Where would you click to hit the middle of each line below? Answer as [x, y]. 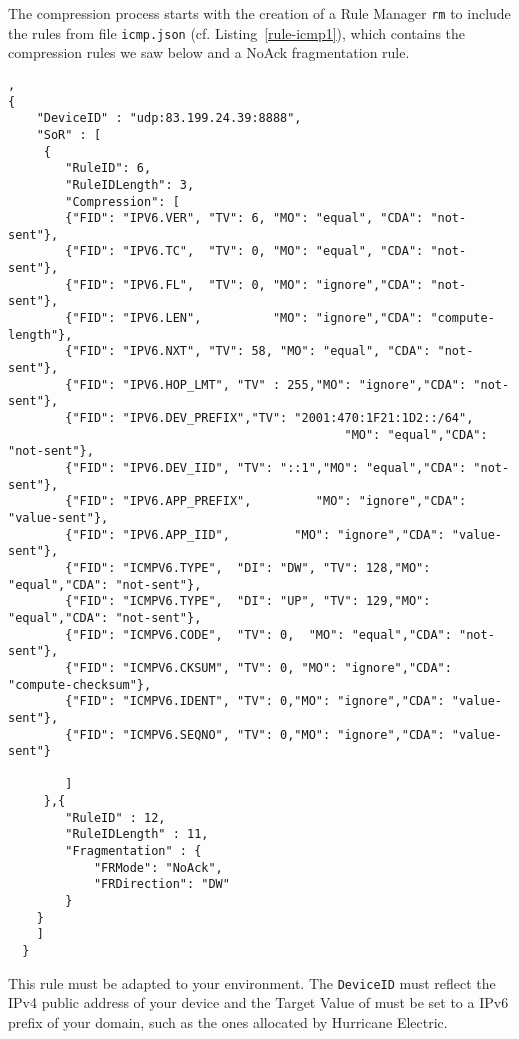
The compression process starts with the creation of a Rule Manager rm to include [259, 13]
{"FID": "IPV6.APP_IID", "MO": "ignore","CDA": [255, 534]
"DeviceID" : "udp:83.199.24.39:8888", [169, 118]
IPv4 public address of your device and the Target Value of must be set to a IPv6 [258, 1002]
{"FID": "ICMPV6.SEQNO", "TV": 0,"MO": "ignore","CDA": [255, 734]
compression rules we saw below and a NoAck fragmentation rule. [209, 52]
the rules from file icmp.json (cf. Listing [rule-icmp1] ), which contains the [237, 32]
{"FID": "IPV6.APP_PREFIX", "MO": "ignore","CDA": [266, 501]
